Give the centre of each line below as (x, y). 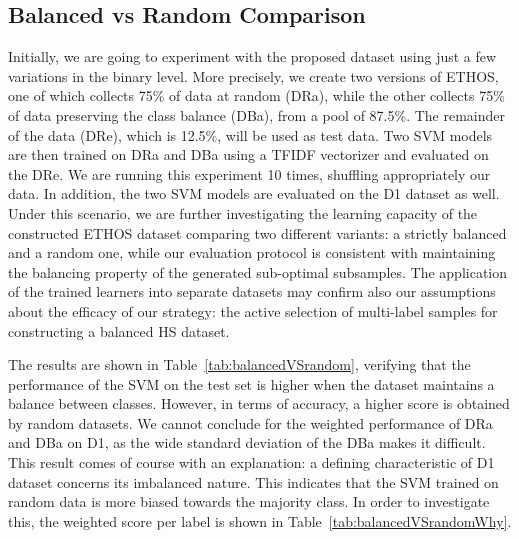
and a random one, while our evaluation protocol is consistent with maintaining (252, 252)
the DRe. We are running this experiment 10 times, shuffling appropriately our (249, 173)
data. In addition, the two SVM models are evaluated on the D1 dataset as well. (254, 193)
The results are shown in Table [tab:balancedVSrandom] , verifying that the (239, 364)
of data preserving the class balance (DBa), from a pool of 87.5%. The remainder (257, 114)
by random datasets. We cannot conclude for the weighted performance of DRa (250, 422)
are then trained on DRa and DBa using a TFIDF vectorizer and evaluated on (248, 154)
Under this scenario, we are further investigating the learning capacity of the (243, 212)
